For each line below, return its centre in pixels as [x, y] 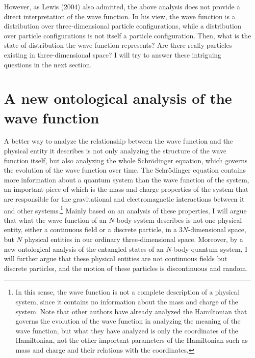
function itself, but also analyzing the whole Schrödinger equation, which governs [126, 160]
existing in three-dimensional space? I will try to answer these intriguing [113, 54]
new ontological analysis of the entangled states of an [84, 249]
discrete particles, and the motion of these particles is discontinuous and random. [126, 268]
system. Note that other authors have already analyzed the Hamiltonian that [131, 311]
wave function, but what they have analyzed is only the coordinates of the [127, 330]
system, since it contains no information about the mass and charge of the [127, 302]
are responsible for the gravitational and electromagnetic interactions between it [124, 199]
